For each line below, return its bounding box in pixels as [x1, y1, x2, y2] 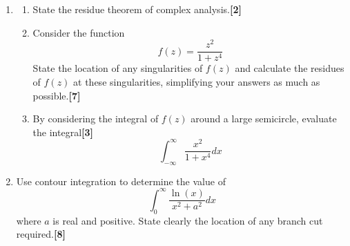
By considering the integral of [32, 111, 159, 126]
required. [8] [16, 227, 66, 241]
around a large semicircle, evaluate [191, 111, 337, 126]
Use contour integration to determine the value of [16, 173, 226, 188]
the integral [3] [32, 124, 94, 139]
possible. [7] [32, 88, 81, 102]
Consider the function [32, 25, 125, 39]
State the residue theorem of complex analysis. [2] [32, 2, 242, 16]
